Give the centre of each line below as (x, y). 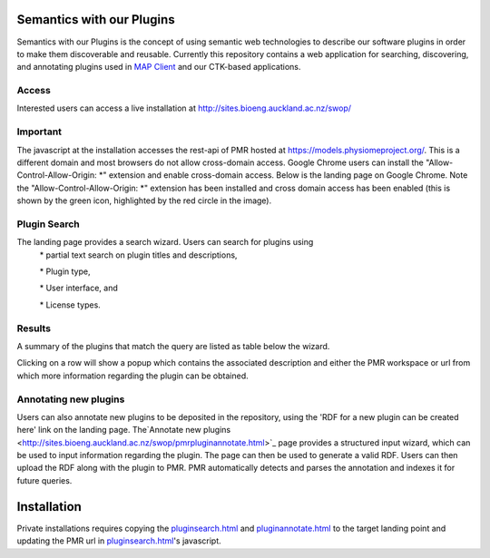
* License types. (70, 305)
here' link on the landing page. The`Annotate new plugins (124, 430)
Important (39, 132)
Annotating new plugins (71, 399)
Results (34, 328)
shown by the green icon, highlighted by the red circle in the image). (144, 201)
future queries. (44, 480)
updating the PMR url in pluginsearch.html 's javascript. (119, 541)
